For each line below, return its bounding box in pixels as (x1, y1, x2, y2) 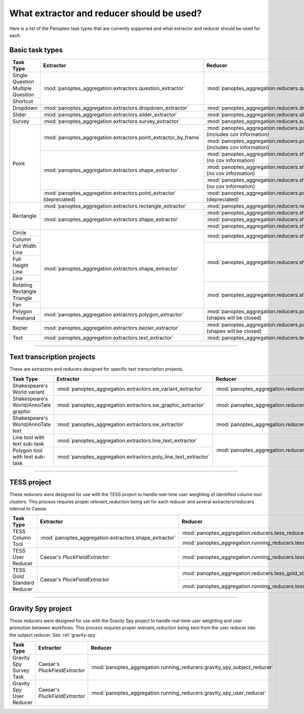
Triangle (12, 295, 32, 302)
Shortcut (12, 98, 33, 105)
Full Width (12, 242, 36, 249)
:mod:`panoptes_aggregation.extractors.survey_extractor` (43, 117, 180, 124)
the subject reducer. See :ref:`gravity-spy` (9, 632, 97, 638)
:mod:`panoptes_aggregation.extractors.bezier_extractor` (43, 324, 180, 331)
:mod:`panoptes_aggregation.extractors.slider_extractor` (43, 111, 178, 118)
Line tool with (12, 434, 45, 441)
